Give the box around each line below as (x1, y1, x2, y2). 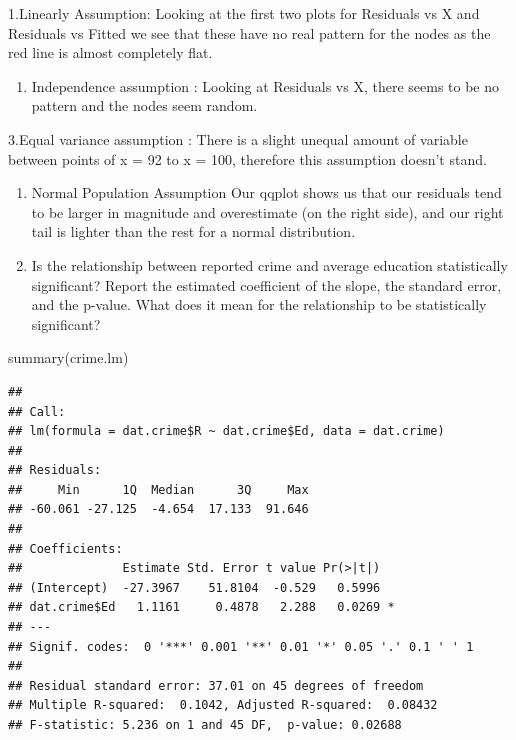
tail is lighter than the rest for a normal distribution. (31, 221, 356, 242)
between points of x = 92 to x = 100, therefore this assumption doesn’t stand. (8, 148, 487, 169)
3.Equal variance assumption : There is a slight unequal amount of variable (8, 128, 468, 149)
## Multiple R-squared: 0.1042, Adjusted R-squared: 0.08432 (8, 698, 438, 713)
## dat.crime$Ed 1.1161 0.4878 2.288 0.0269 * (8, 600, 395, 615)
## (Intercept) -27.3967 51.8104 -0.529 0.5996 (8, 580, 381, 595)
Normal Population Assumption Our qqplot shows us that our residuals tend (31, 182, 502, 203)
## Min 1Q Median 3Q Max (8, 482, 309, 497)
